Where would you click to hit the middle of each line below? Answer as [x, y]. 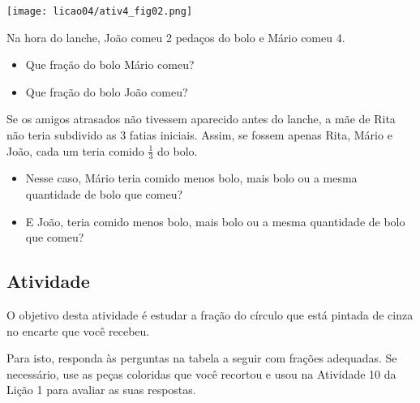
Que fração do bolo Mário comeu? [110, 64]
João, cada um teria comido [75, 150]
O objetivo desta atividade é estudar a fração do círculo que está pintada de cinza [210, 315]
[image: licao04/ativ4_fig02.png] [100, 11]
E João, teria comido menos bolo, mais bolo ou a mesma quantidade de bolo [215, 221]
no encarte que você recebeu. [78, 330]
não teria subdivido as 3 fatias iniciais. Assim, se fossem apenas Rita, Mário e [199, 135]
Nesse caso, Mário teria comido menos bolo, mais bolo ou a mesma [191, 178]
